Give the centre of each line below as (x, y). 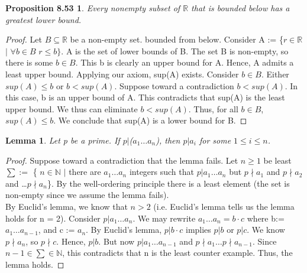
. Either (275, 74)
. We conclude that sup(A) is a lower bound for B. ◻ (150, 120)
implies (198, 230)
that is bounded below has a (240, 8)
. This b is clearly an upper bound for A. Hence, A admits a (185, 62)
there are (85, 172)
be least (277, 160)
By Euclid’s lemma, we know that (67, 206)
